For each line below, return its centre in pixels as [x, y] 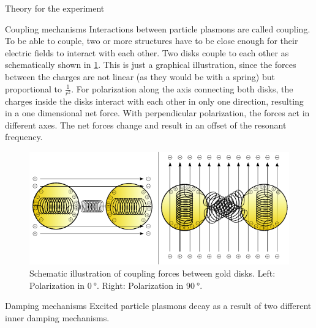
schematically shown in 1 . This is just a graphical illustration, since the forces [151, 65]
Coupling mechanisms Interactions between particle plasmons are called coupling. [158, 28]
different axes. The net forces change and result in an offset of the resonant [146, 125]
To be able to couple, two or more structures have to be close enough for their [152, 41]
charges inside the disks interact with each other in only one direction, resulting [154, 101]
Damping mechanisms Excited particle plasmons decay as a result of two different [158, 306]
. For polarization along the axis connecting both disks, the [182, 88]
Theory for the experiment [55, 8]
